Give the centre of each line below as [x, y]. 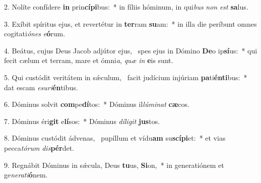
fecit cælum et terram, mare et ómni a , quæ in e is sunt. [89, 60]
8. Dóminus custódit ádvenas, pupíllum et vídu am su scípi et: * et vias [115, 138]
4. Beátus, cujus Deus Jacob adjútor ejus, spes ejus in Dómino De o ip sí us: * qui [131, 50]
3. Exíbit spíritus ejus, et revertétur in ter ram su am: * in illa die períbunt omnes [130, 23]
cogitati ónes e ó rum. [35, 34]
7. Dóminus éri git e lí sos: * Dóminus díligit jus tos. [82, 121]
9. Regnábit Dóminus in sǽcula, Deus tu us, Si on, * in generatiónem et [114, 165]
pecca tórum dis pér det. [39, 147]
